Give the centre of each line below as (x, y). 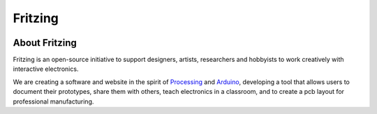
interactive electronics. (46, 69)
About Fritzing (45, 43)
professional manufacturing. (53, 101)
